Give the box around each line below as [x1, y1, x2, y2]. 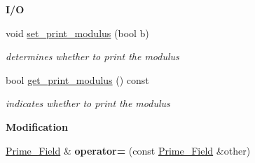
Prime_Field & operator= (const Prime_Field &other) [6, 143, 251, 157]
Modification [6, 119, 68, 134]
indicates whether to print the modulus [6, 96, 170, 111]
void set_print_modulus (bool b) [6, 25, 149, 40]
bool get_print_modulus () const [6, 72, 149, 87]
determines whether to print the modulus [6, 49, 179, 64]
